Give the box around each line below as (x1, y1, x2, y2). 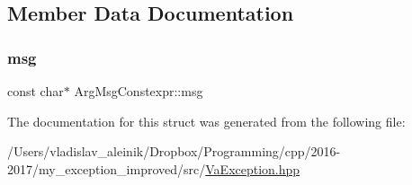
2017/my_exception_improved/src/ (7, 159, 206, 178)
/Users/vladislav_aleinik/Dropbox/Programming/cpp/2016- (7, 142, 341, 161)
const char (7, 82, 64, 100)
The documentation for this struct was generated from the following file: (7, 111, 406, 130)
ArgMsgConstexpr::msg (74, 82, 203, 100)
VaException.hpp (205, 159, 300, 178)
